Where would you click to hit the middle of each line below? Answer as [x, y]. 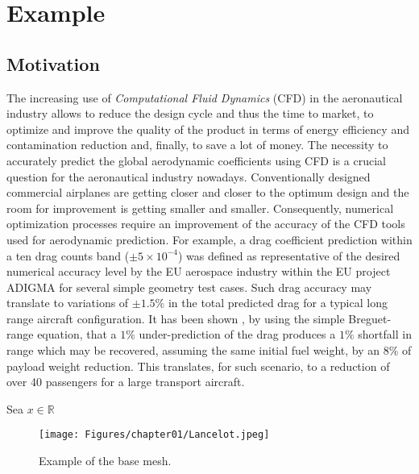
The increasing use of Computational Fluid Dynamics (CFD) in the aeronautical [205, 97]
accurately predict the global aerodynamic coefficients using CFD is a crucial [196, 160]
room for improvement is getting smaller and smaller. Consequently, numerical [200, 208]
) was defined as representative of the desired [289, 255]
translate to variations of [68, 303]
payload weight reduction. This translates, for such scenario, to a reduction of [198, 366]
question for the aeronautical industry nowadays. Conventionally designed [189, 176]
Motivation [53, 63]
